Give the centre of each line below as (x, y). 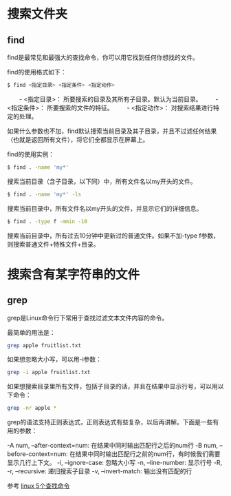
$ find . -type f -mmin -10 (47, 221)
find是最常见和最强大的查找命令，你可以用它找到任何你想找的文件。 (103, 57)
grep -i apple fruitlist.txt (49, 373)
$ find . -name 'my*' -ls (44, 194)
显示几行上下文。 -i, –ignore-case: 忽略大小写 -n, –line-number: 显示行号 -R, (115, 463)
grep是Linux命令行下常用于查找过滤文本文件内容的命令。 (88, 318)
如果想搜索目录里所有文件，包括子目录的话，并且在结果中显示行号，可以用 (112, 386)
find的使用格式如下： (37, 72)
